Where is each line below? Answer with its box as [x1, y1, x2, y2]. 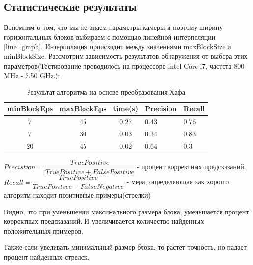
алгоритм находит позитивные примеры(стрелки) [4, 190, 151, 200]
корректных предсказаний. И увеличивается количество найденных [4, 216, 204, 226]
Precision [144, 104, 177, 114]
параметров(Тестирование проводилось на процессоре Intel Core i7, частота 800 [4, 60, 245, 71]
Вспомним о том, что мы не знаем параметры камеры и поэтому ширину [4, 22, 223, 32]
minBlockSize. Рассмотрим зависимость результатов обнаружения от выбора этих [4, 51, 248, 61]
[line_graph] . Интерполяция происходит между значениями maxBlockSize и [4, 41, 231, 52]
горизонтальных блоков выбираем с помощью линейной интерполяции [4, 31, 216, 42]
